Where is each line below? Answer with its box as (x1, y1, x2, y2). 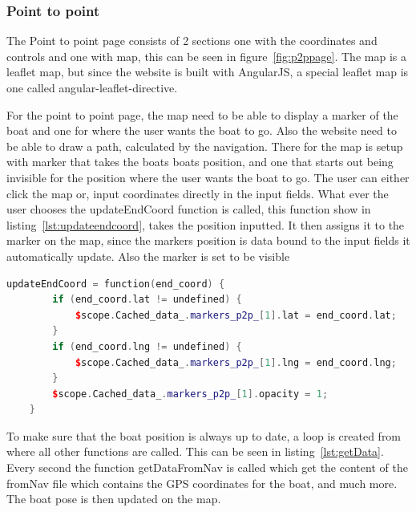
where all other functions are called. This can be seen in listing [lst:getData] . (6, 443, 384, 460)
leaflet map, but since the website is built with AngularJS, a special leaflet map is (6, 63, 409, 80)
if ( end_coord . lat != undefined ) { (52, 294, 242, 306)
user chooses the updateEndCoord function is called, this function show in (6, 201, 371, 217)
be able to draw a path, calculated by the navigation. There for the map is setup (6, 137, 403, 154)
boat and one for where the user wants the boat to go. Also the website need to (6, 122, 397, 139)
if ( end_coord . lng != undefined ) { (52, 340, 242, 352)
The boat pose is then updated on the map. (6, 490, 221, 507)
